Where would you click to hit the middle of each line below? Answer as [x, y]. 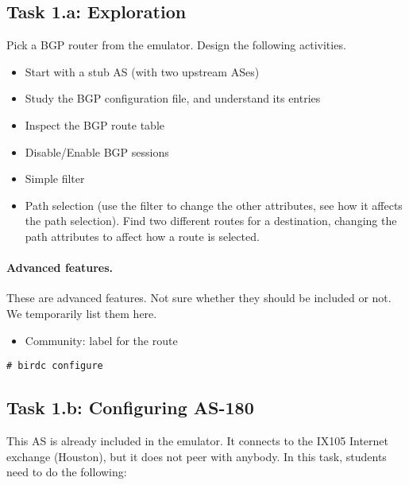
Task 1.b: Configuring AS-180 [130, 407]
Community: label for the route [101, 340]
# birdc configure [55, 366]
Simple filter [55, 178]
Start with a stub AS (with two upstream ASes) [142, 71]
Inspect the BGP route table [95, 124]
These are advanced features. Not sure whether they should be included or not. [199, 298]
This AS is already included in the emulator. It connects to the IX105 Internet [197, 440]
